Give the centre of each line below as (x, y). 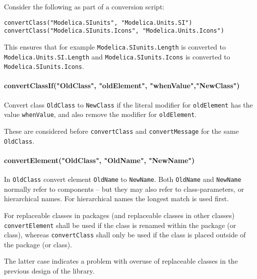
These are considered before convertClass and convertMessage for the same (122, 131)
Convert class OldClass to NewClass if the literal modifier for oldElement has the (128, 104)
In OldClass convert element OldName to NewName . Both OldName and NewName (123, 179)
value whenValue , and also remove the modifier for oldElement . (100, 114)
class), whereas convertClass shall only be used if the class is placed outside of (125, 235)
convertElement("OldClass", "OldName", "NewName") (99, 160)
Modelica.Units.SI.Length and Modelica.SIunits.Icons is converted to (117, 56)
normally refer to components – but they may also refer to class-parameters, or (124, 189)
